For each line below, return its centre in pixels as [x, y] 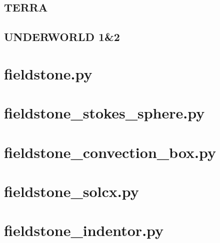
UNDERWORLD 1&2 [62, 37]
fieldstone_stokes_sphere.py [104, 113]
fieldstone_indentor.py [84, 230]
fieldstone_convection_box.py [110, 152]
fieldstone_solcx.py [71, 191]
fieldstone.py [48, 73]
